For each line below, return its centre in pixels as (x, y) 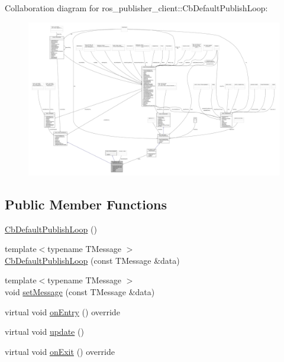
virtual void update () (44, 332)
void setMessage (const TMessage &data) (80, 291)
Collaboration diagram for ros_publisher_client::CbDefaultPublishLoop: (136, 8)
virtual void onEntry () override (62, 311)
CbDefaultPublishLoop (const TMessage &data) (92, 260)
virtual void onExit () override (60, 351)
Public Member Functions (86, 204)
